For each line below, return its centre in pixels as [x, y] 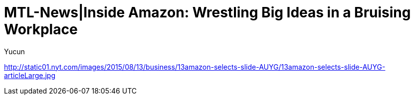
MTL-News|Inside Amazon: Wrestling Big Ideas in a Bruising [207, 12]
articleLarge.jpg [30, 75]
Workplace [41, 29]
